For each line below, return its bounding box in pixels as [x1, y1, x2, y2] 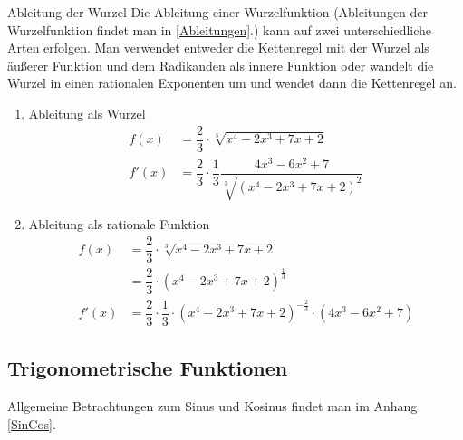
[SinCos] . [7, 414, 56, 433]
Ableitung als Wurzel [28, 103, 146, 122]
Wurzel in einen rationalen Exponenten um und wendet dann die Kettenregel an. [7, 73, 457, 92]
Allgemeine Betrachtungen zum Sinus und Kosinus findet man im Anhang [7, 397, 418, 416]
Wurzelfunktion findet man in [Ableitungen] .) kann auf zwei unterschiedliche [7, 20, 432, 39]
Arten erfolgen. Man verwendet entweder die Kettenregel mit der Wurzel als [7, 38, 429, 57]
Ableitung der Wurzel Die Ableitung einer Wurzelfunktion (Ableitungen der [7, 3, 429, 21]
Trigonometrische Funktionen [7, 354, 288, 382]
